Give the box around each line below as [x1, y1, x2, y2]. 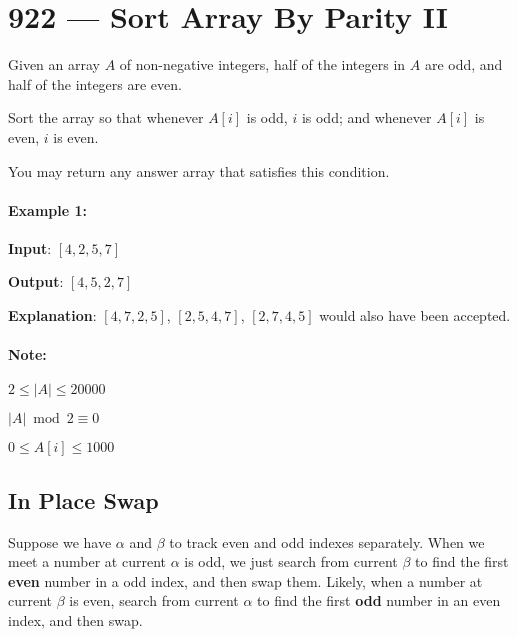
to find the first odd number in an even [257, 590, 501, 611]
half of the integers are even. [8, 73, 182, 94]
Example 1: [8, 199, 87, 220]
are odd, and [424, 54, 503, 75]
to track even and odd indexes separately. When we [169, 531, 485, 552]
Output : [8, 271, 64, 292]
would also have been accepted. [319, 305, 511, 326]
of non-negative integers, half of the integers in [119, 54, 406, 75]
